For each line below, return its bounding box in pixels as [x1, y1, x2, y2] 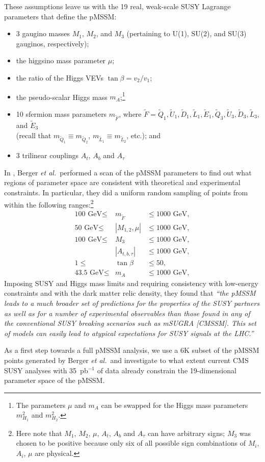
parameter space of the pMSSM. [4, 375, 105, 386]
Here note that [16, 427, 62, 438]
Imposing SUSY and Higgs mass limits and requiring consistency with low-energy [4, 277, 258, 288]
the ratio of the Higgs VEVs [16, 72, 103, 83]
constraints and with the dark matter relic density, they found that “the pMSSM [4, 288, 256, 298]
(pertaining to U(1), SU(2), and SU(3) [126, 28, 247, 39]
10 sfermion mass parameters [16, 109, 107, 119]
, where [119, 109, 142, 119]
